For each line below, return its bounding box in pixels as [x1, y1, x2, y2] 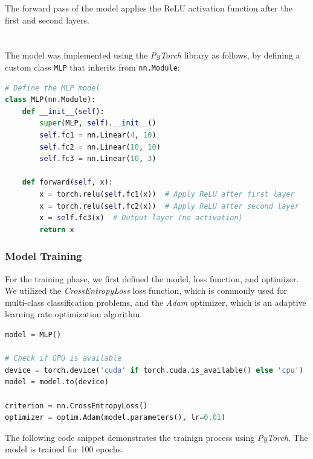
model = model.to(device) [5, 378, 109, 387]
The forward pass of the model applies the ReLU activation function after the [5, 2, 292, 14]
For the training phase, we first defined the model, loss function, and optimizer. [5, 272, 299, 285]
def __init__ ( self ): [22, 107, 105, 116]
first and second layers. [5, 13, 89, 26]
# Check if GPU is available [5, 354, 122, 363]
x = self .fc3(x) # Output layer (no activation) [39, 214, 243, 223]
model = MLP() [5, 330, 62, 339]
